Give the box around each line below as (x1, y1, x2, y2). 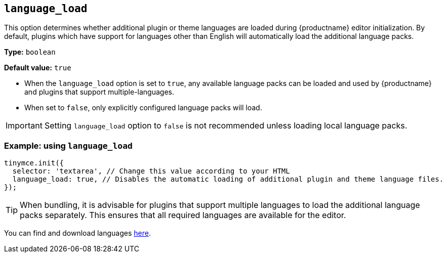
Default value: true (4, 63, 71, 72)
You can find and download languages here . (4, 229, 151, 238)
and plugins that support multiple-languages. (24, 88, 175, 97)
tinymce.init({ (4, 159, 64, 167)
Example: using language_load (4, 140, 133, 151)
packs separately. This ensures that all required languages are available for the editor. (20, 210, 346, 221)
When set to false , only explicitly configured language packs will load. (24, 103, 262, 112)
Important (6, 120, 43, 131)
